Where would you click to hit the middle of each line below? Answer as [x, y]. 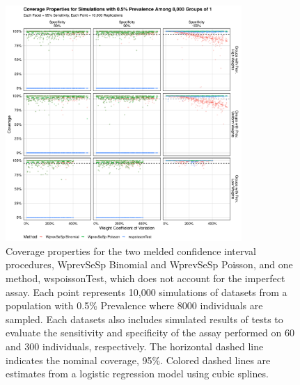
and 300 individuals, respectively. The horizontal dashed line [135, 346]
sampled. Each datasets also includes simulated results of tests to [144, 319]
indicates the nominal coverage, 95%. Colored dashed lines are [138, 360]
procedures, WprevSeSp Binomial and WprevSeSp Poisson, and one [149, 264]
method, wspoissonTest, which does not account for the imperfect [145, 278]
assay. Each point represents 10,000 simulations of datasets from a [147, 292]
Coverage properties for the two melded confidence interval [131, 251]
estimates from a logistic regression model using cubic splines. [137, 374]
